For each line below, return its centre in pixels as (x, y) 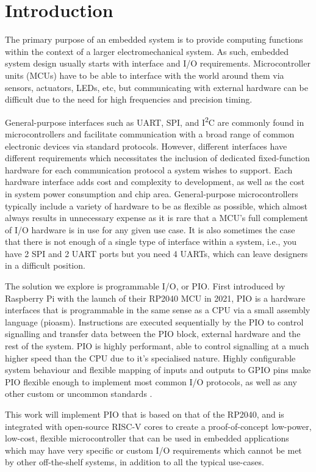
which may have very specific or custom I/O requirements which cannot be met (153, 450)
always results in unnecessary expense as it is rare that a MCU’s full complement (157, 218)
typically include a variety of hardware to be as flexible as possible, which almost (156, 205)
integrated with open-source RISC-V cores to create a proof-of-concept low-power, (158, 426)
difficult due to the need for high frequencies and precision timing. (129, 99)
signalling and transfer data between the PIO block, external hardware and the (153, 334)
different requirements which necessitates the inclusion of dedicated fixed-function (157, 158)
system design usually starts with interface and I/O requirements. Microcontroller (158, 63)
